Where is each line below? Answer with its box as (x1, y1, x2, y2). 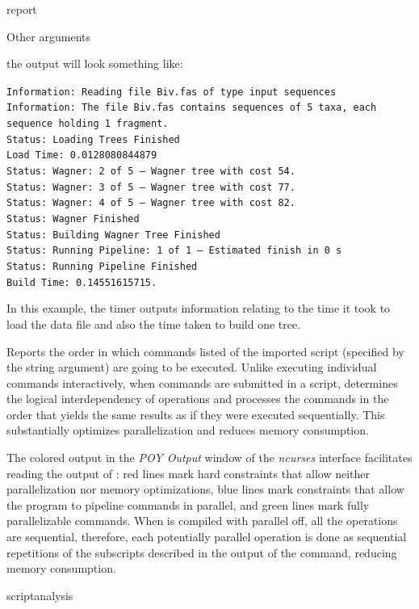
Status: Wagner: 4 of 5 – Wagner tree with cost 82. (6, 197, 295, 209)
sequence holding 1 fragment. (6, 118, 169, 130)
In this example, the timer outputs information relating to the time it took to (6, 300, 391, 317)
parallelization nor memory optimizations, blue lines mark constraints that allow (6, 481, 404, 498)
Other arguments (6, 27, 90, 44)
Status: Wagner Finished (6, 213, 140, 225)
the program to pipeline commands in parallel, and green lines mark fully (6, 496, 370, 513)
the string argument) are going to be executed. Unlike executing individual (6, 359, 377, 376)
